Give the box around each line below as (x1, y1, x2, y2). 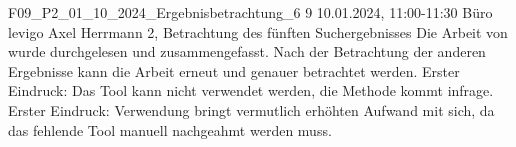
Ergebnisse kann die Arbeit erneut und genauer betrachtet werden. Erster (8, 60, 460, 81)
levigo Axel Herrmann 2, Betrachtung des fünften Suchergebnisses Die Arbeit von (8, 21, 508, 42)
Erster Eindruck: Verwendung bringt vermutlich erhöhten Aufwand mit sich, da (8, 99, 495, 120)
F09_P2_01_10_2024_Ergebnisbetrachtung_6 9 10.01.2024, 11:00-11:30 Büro (8, 2, 493, 22)
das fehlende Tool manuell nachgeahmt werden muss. (8, 119, 332, 140)
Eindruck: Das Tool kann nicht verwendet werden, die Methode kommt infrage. (8, 80, 494, 101)
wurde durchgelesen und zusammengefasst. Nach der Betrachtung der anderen (8, 41, 486, 62)
